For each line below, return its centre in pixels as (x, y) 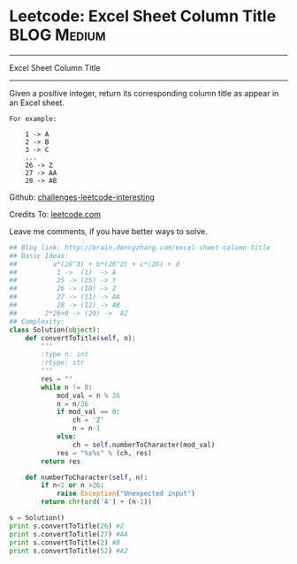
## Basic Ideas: (39, 255)
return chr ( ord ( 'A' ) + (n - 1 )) (96, 502)
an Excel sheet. (37, 103)
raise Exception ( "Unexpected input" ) (126, 494)
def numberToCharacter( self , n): (87, 477)
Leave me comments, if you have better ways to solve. (108, 231)
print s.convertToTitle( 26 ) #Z (67, 526)
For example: (33, 118)
